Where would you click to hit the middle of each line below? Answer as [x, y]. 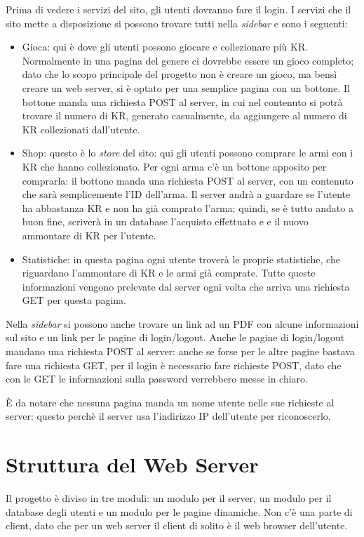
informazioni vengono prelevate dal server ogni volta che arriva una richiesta [186, 286]
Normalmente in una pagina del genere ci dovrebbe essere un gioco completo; [188, 60]
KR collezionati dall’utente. [81, 129]
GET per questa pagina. [74, 300]
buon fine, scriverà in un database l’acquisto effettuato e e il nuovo [165, 221]
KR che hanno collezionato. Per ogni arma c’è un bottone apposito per [174, 166]
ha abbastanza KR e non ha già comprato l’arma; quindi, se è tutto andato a [188, 207]
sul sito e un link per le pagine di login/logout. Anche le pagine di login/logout [175, 337]
